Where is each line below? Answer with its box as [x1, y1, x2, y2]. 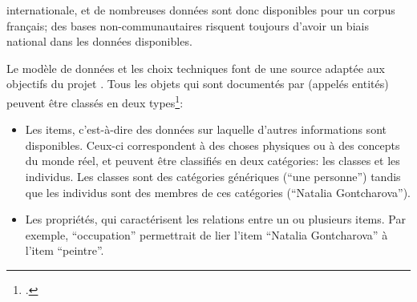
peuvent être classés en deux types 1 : [6, 91, 184, 111]
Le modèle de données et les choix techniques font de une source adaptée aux [6, 59, 385, 76]
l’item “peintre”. [25, 242, 104, 259]
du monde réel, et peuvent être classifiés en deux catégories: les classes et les [25, 152, 400, 169]
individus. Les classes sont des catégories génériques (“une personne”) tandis [25, 168, 401, 184]
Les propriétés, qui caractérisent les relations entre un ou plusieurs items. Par [25, 211, 406, 228]
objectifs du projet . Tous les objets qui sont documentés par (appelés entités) [6, 75, 389, 92]
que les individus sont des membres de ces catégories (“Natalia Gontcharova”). [25, 183, 411, 200]
